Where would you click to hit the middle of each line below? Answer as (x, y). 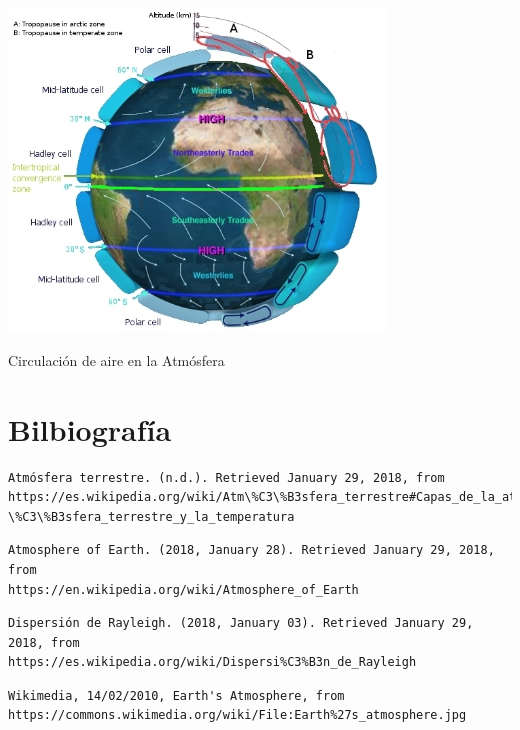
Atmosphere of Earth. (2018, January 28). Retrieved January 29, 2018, (251, 550)
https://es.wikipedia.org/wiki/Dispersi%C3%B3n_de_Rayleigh (212, 662)
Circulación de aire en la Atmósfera (116, 359)
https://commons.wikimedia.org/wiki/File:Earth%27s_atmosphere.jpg (237, 715)
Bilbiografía (90, 428)
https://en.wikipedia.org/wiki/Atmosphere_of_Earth (183, 589)
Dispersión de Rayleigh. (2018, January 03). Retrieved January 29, (241, 623)
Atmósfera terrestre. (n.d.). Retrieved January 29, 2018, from (226, 477)
